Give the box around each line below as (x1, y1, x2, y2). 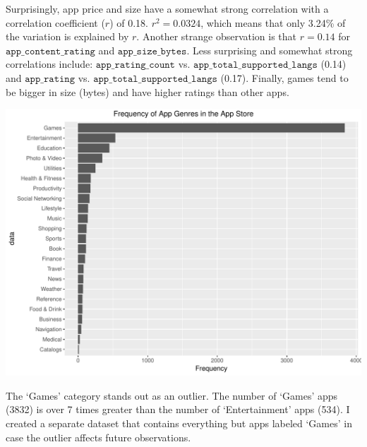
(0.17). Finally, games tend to (220, 70, 349, 85)
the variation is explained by (6, 29, 129, 44)
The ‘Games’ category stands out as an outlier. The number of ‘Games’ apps (6, 388, 338, 403)
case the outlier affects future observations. (6, 429, 191, 444)
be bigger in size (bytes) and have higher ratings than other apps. (6, 84, 289, 99)
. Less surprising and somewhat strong (186, 42, 353, 57)
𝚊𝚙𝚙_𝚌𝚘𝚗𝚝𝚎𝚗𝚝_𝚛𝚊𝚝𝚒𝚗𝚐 (6, 46, 95, 56)
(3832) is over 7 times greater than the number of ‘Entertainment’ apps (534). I (6, 402, 350, 417)
